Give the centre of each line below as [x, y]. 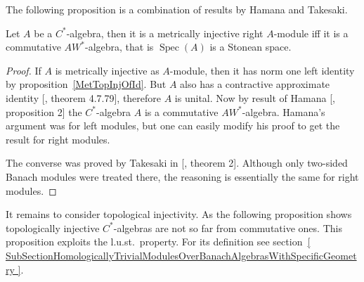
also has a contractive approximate [255, 84]
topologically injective [53, 227]
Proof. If [24, 70]
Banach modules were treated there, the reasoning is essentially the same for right [182, 176]
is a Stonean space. [251, 47]
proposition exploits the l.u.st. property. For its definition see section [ [158, 242]
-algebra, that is [119, 47]
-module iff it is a [311, 33]
